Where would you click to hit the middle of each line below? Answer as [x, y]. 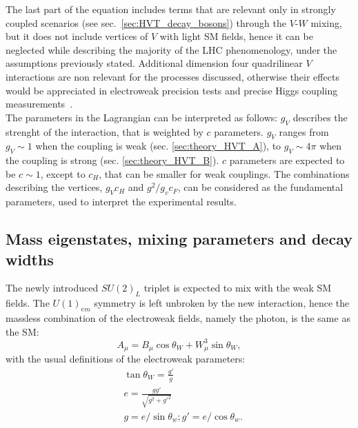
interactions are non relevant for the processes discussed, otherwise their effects [172, 76]
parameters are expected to [287, 160]
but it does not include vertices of [77, 36]
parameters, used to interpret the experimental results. [121, 202]
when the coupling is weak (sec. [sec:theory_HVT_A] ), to [158, 146]
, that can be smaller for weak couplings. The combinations [224, 173]
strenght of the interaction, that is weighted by [105, 131]
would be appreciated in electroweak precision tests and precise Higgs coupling [172, 90]
